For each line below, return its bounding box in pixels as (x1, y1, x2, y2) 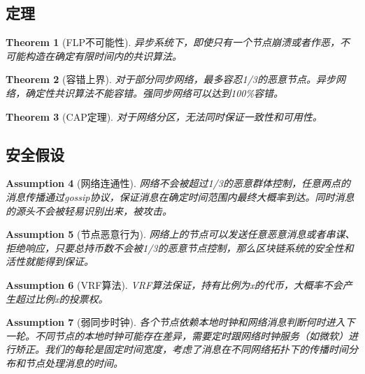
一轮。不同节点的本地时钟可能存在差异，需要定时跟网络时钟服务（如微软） (6, 328, 348, 343)
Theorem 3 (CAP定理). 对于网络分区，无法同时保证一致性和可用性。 (6, 109, 322, 124)
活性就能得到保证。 (6, 254, 94, 269)
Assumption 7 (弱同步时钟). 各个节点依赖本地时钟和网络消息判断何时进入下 (6, 315, 355, 329)
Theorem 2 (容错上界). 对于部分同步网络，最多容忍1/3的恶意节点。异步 (6, 72, 336, 87)
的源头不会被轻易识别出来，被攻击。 (6, 203, 172, 218)
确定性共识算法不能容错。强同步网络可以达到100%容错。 (24, 85, 283, 100)
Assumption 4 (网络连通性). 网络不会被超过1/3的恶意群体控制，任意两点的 (6, 176, 350, 190)
